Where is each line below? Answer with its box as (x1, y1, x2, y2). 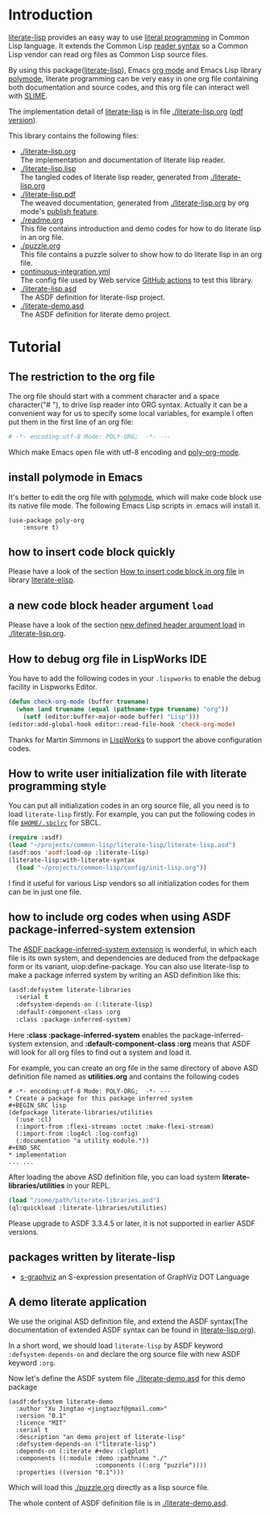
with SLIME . (8, 90, 48, 100)
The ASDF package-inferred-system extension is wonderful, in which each (8, 944, 257, 954)
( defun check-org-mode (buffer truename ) (8, 698, 150, 706)
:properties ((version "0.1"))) (15, 1468, 125, 1477)
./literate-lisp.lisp (19, 163, 77, 173)
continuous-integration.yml (19, 266, 110, 276)
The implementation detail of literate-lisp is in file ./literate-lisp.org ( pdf (8, 107, 243, 116)
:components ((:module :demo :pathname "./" (15, 1454, 168, 1463)
